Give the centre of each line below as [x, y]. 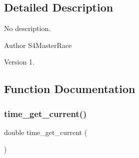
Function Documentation [70, 89]
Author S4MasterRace [38, 45]
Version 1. [19, 62]
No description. [27, 28]
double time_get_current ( [46, 132]
